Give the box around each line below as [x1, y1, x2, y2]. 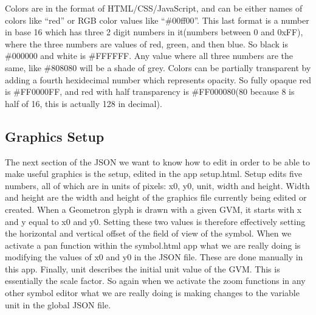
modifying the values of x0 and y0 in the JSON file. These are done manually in [5, 251, 303, 263]
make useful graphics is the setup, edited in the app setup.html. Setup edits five [5, 167, 302, 180]
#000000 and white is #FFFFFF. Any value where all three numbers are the [5, 49, 293, 62]
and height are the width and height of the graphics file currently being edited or [5, 191, 307, 204]
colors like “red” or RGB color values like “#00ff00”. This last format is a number [5, 13, 309, 26]
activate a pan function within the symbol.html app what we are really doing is [5, 238, 301, 251]
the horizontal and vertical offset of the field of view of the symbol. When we [5, 227, 292, 240]
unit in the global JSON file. [5, 298, 111, 311]
